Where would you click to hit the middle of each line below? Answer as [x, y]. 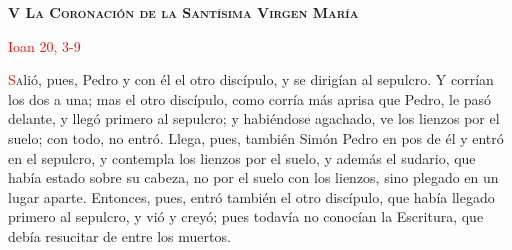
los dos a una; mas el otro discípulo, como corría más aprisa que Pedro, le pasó [250, 98]
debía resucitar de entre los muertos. [119, 235]
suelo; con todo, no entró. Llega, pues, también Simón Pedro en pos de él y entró [256, 137]
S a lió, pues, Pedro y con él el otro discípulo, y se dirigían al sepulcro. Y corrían [251, 79]
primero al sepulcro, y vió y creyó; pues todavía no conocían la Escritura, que [246, 216]
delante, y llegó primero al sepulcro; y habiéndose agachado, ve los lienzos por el [254, 118]
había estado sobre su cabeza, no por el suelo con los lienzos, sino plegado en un [253, 177]
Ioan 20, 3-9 [44, 45]
